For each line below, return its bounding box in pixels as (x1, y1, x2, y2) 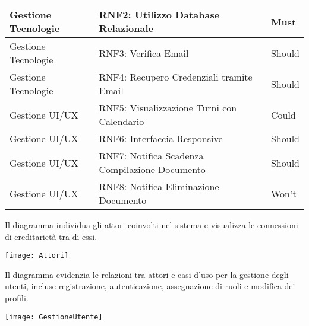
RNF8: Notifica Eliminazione (99, 180, 219, 193)
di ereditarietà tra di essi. (5, 230, 97, 242)
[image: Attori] (5, 251, 69, 260)
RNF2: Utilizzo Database (99, 8, 220, 21)
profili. (5, 292, 29, 304)
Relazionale (99, 21, 154, 35)
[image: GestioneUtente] (5, 312, 103, 321)
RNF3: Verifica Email (99, 46, 189, 60)
